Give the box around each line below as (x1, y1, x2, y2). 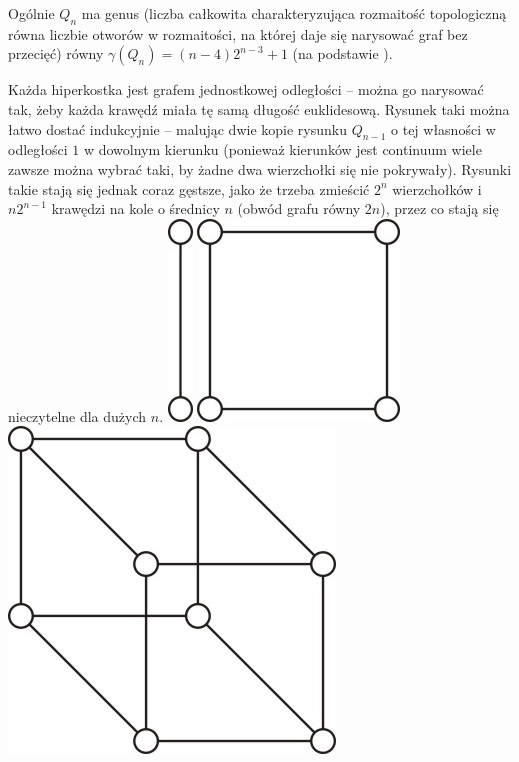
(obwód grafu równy (237, 198, 361, 219)
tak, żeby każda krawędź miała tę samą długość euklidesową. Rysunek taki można (8, 98, 510, 119)
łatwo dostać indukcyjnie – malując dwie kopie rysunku (8, 118, 347, 139)
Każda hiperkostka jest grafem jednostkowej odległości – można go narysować (8, 79, 484, 100)
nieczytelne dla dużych (8, 405, 147, 426)
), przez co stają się (380, 198, 499, 219)
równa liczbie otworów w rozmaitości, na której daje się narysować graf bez (8, 23, 468, 44)
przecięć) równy (8, 43, 104, 64)
